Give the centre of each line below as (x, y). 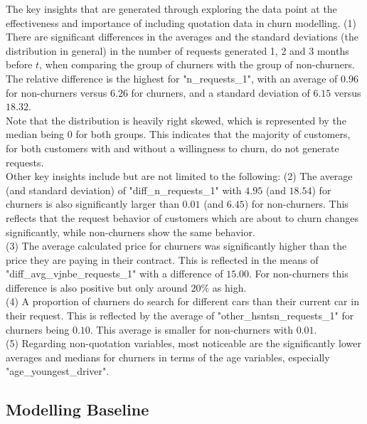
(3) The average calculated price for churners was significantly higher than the (176, 246)
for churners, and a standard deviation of (220, 92)
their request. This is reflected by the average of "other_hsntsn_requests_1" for (180, 316)
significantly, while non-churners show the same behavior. (131, 232)
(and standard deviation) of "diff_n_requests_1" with (124, 190)
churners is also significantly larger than (92, 204)
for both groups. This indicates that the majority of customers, (213, 134)
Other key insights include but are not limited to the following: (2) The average (179, 176)
